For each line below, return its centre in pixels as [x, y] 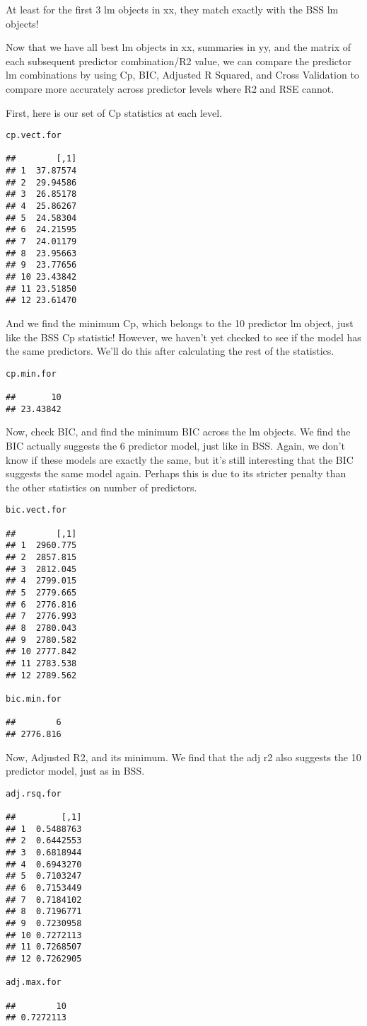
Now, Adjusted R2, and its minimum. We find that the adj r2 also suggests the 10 [183, 757]
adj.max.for [34, 982]
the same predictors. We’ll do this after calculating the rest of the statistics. [170, 351]
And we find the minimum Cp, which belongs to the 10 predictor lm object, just [180, 323]
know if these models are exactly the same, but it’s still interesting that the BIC [180, 459]
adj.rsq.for [34, 793]
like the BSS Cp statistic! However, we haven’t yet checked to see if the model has [183, 337]
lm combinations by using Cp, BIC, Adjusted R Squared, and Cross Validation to [182, 75]
